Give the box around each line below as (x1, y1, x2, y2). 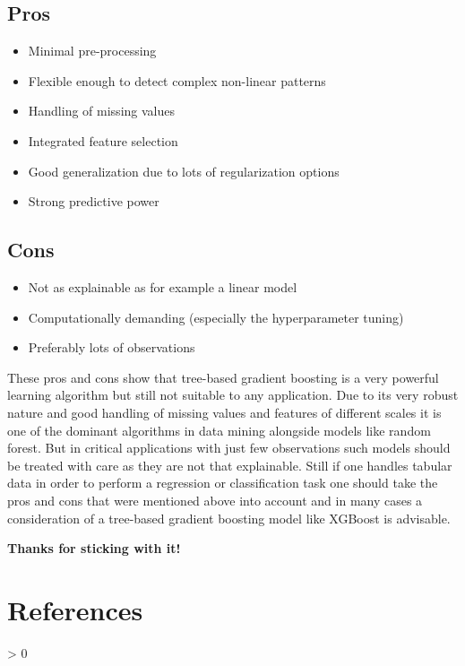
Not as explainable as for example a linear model (28, 277, 297, 296)
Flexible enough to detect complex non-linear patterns (28, 71, 326, 90)
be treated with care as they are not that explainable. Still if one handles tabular (7, 455, 452, 474)
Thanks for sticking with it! (7, 539, 181, 558)
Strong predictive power (28, 192, 159, 211)
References (7, 591, 143, 627)
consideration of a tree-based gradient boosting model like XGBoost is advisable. (7, 508, 451, 527)
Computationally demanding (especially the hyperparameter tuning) (28, 307, 404, 326)
